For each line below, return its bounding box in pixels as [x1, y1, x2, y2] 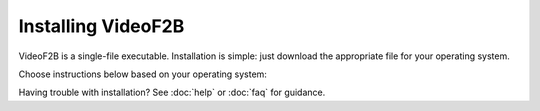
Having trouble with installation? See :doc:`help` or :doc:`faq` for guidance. [18, 86, 326, 99]
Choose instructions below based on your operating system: [18, 68, 267, 80]
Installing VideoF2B [18, 15, 185, 37]
